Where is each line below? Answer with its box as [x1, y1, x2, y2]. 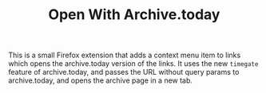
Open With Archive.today [48, 6, 220, 24]
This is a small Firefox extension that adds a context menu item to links [8, 50, 241, 60]
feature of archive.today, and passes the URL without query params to [8, 68, 240, 77]
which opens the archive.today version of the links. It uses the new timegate [8, 59, 259, 68]
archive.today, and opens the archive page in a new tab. [8, 76, 193, 85]
